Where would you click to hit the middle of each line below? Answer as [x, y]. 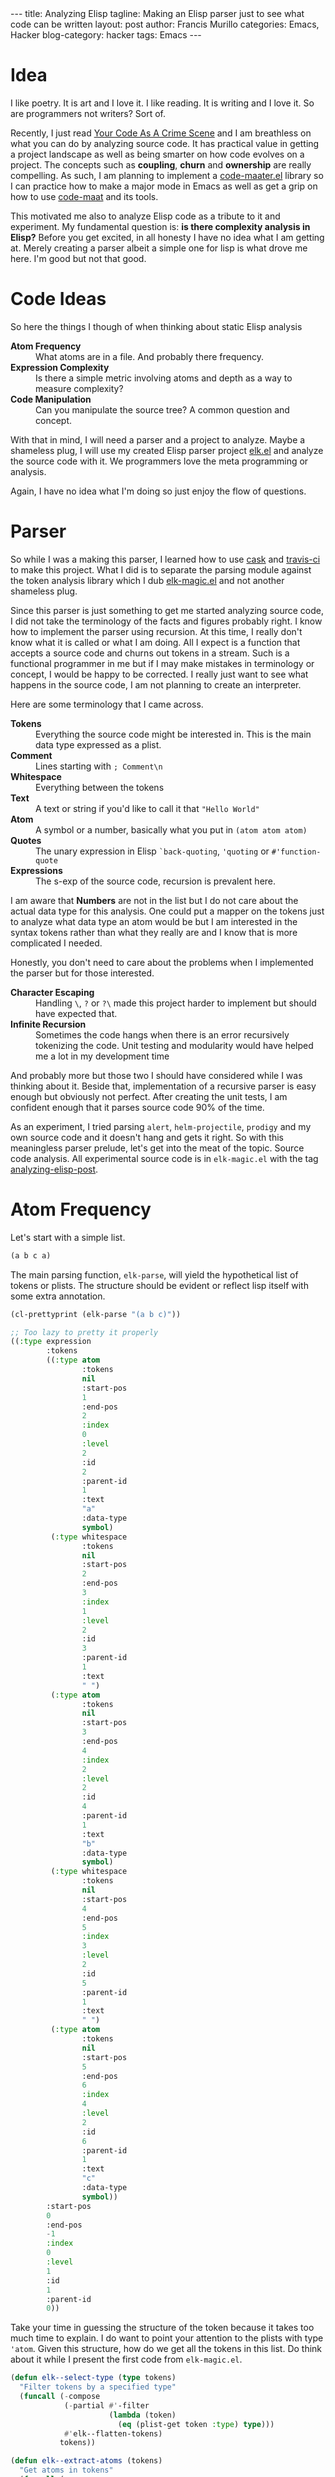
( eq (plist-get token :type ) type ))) [196, 2424]
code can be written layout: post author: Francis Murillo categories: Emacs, [165, 24]
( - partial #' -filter [106, 2405]
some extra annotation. [58, 1296]
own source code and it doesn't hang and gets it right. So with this [147, 1137]
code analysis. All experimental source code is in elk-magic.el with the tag [164, 1158]
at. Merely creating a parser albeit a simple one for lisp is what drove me [159, 248]
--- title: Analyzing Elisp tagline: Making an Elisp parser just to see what [157, 13]
